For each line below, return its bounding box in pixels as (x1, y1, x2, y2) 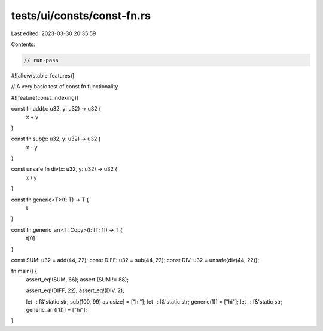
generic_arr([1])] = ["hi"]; (26, 306, 87, 313)
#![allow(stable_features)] (11, 72, 75, 79)
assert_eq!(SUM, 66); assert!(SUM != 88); (26, 275, 129, 283)
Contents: (11, 41, 35, 48)
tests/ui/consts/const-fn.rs (11, 9, 151, 22)
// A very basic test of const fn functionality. (11, 83, 120, 90)
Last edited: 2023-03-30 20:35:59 (11, 30, 96, 37)
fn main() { (11, 268, 38, 275)
